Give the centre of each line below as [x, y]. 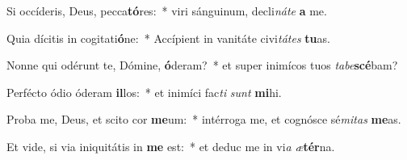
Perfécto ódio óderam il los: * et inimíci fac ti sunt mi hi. [144, 92]
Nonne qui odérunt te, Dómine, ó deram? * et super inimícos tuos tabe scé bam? [202, 65]
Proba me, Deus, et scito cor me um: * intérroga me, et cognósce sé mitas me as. [204, 119]
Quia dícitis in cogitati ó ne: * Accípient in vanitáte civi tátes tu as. [168, 38]
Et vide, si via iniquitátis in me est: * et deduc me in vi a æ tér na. [171, 146]
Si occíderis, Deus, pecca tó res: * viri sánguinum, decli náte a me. [167, 11]
